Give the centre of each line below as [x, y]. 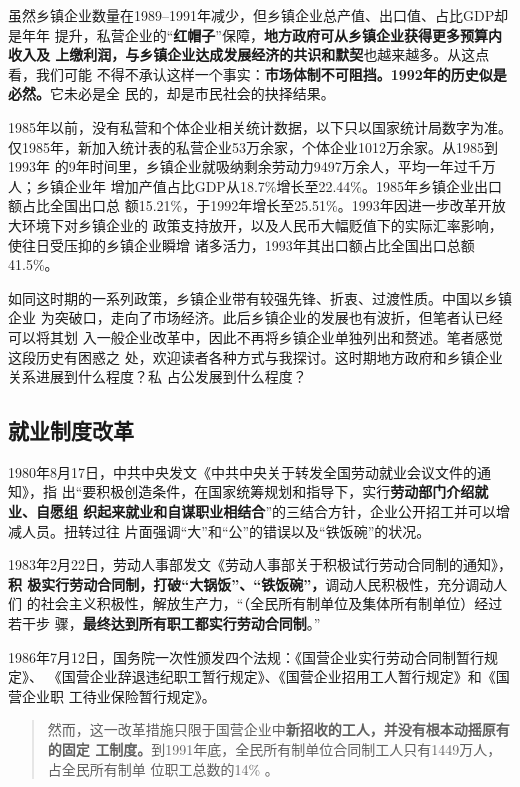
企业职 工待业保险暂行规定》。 [118, 695]
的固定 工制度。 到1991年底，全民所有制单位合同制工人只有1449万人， [274, 749]
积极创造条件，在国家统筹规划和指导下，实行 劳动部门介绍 [285, 491]
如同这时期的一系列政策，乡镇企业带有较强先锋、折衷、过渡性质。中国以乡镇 [260, 297]
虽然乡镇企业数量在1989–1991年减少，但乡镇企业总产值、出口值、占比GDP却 [258, 15]
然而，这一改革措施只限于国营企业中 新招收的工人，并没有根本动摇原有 [278, 729]
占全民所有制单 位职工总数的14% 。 [163, 768]
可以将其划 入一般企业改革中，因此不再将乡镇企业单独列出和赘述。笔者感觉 [255, 336]
